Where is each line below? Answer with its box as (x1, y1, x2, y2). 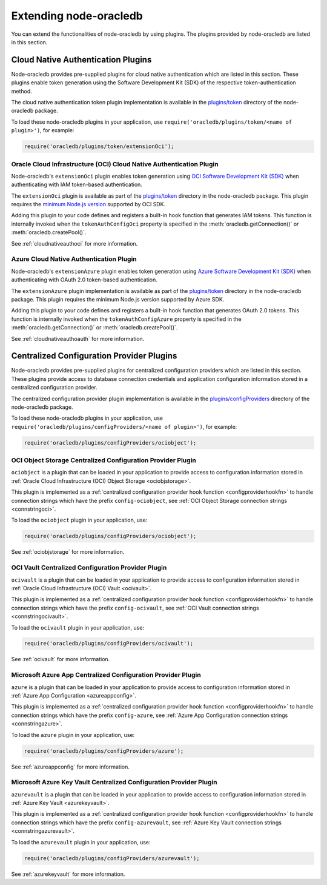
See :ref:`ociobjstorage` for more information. (11, 548, 125, 556)
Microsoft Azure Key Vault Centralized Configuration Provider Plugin (11, 778, 217, 787)
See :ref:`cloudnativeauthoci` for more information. (11, 240, 138, 247)
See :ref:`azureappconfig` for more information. (11, 763, 130, 770)
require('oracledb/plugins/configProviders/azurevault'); (24, 855, 200, 861)
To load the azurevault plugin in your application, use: (11, 838, 151, 846)
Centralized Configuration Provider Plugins (11, 351, 177, 361)
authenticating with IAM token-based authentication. (11, 181, 142, 188)
